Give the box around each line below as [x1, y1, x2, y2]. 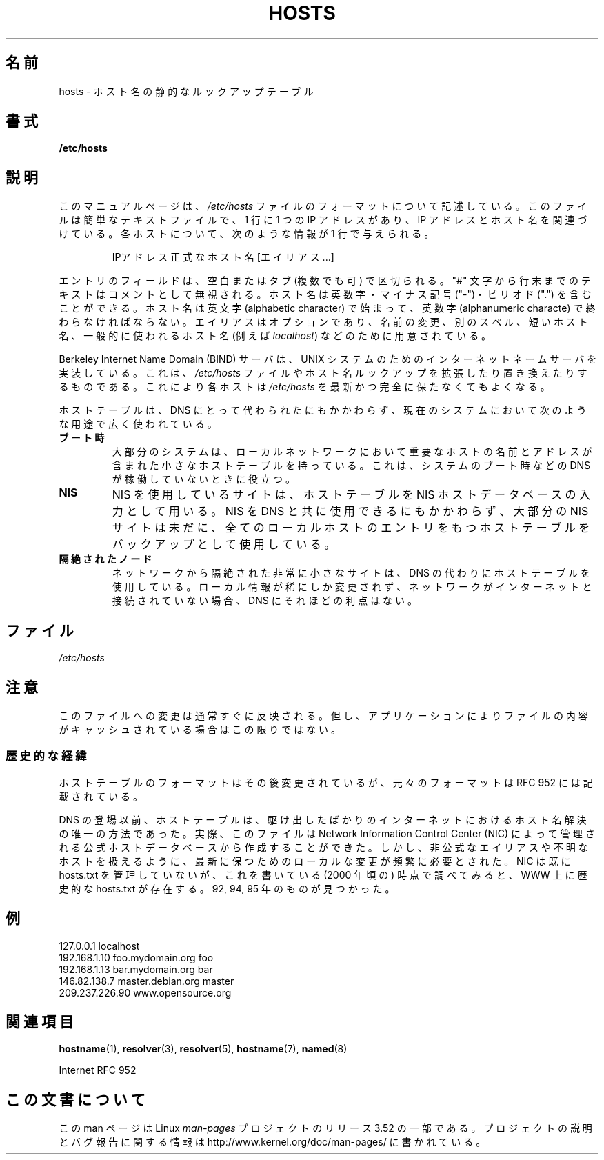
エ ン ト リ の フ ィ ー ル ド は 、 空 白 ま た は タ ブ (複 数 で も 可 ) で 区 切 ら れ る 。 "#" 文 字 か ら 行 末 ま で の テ [59, 274, 591, 287]
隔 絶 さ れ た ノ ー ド [59, 553, 152, 566]
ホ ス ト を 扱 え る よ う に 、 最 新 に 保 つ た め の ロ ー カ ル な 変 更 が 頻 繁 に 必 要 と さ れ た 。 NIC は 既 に [59, 854, 571, 867]
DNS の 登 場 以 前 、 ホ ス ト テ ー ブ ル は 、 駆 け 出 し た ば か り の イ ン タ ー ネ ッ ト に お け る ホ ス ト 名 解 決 [59, 813, 587, 826]
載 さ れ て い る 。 [59, 790, 143, 802]
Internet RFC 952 [59, 1064, 137, 1077]
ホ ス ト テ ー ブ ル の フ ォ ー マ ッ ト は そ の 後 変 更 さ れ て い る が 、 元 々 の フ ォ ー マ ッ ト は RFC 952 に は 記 [59, 776, 593, 788]
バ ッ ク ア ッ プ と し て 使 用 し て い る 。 [112, 537, 336, 552]
